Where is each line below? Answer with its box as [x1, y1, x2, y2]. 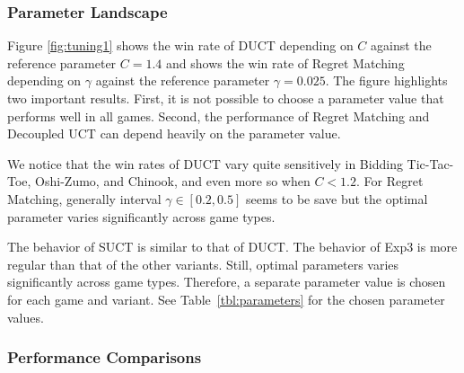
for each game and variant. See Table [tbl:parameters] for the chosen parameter [7, 289, 445, 308]
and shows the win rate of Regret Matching [165, 53, 405, 72]
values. [7, 307, 44, 326]
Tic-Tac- [407, 154, 454, 173]
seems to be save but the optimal [245, 189, 428, 208]
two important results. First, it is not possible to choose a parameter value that [7, 89, 444, 107]
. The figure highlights [325, 71, 448, 90]
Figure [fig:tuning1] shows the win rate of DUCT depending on [7, 36, 354, 55]
